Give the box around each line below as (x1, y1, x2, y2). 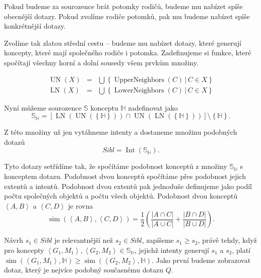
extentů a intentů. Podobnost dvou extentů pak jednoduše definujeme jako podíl (4, 180, 252, 191)
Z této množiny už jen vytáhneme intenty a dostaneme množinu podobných (4, 127, 237, 137)
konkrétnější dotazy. (4, 21, 66, 31)
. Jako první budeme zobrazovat (152, 254, 251, 265)
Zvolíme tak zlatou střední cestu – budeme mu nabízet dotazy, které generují (4, 37, 241, 48)
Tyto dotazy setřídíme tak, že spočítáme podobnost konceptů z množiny (4, 161, 227, 171)
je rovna (68, 200, 93, 211)
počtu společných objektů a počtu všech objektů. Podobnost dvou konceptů (4, 191, 238, 201)
